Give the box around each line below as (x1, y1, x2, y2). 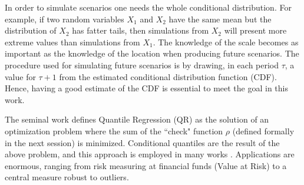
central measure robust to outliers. (5, 171, 129, 183)
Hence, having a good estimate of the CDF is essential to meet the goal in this (5, 82, 288, 94)
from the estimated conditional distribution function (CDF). (59, 70, 277, 82)
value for (5, 70, 36, 82)
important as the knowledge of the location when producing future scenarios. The (5, 47, 299, 60)
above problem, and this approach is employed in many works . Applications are (5, 148, 295, 160)
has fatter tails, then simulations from (72, 24, 209, 37)
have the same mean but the (168, 12, 272, 25)
